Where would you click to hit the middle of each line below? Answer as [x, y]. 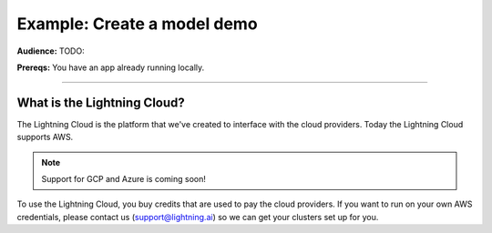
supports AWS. [45, 137]
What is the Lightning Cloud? [101, 102]
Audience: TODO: [51, 51]
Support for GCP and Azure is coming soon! [124, 179]
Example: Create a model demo [138, 24]
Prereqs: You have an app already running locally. [111, 67]
